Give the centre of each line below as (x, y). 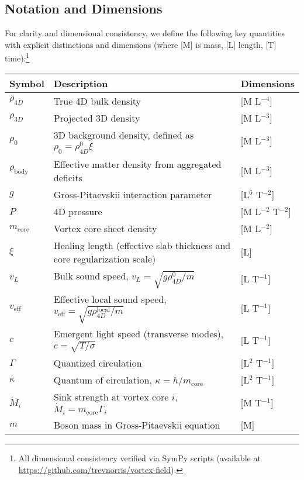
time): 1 (17, 57)
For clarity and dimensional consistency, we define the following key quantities (145, 33)
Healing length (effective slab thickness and (142, 245)
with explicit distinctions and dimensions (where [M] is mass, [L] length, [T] (141, 44)
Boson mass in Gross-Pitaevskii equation (137, 425)
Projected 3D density (97, 118)
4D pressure (78, 211)
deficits (68, 177)
